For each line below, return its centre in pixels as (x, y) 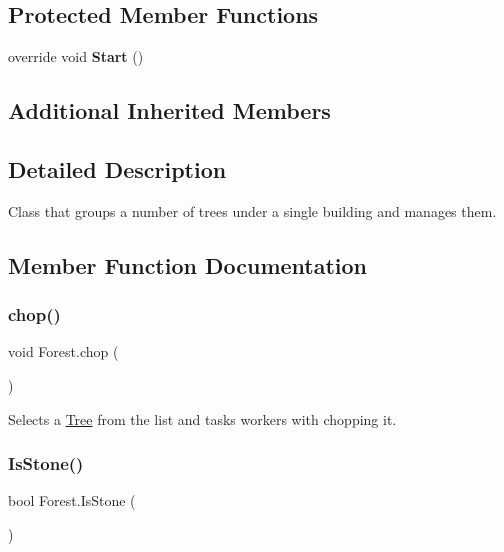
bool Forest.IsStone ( (72, 500)
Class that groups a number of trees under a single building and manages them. (252, 210)
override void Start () (76, 56)
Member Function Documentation (188, 264)
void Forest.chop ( (63, 351)
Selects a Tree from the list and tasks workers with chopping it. (202, 418)
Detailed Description (117, 168)
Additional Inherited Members (169, 110)
